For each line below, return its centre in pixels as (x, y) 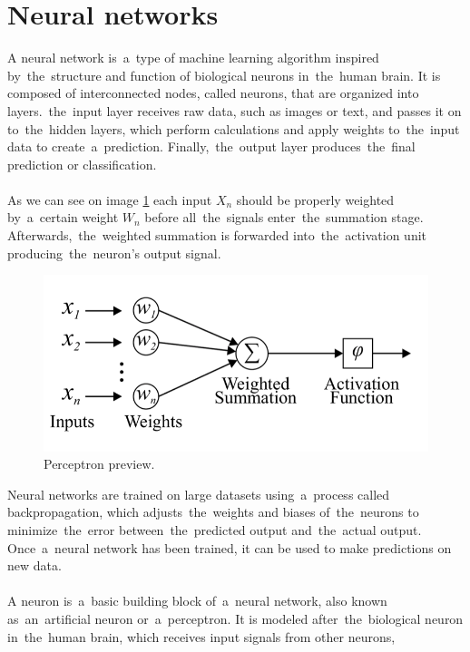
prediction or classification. (82, 164)
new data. (34, 565)
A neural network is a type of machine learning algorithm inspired (193, 58)
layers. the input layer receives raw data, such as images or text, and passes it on (235, 110)
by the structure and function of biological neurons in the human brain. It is (224, 75)
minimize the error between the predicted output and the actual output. (215, 530)
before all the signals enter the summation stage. (284, 217)
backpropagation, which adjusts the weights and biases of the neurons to (213, 512)
